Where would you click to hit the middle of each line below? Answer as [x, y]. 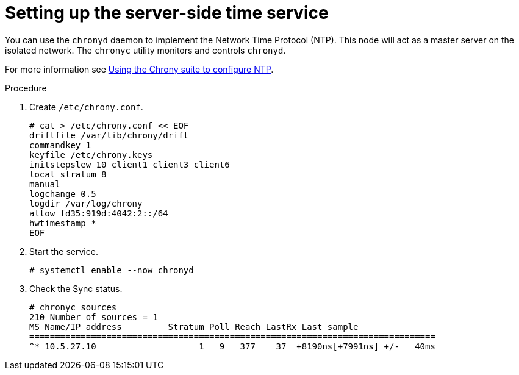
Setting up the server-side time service [167, 13]
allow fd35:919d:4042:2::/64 [99, 213]
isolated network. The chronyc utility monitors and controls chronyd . [145, 50]
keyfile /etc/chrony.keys [91, 155]
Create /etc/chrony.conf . [86, 107]
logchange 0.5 [63, 194]
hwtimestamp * [63, 223]
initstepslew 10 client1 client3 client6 [130, 164]
